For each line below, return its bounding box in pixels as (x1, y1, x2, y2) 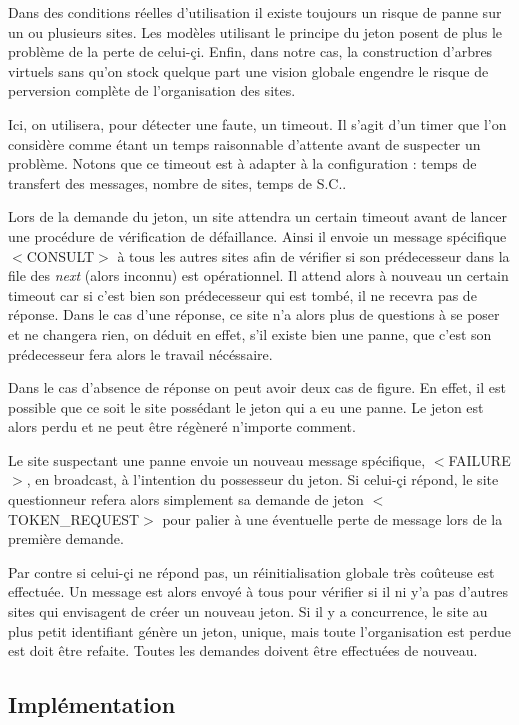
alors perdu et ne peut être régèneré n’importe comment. (8, 416, 356, 437)
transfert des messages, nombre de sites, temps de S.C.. (8, 172, 347, 193)
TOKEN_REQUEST (8, 508, 140, 529)
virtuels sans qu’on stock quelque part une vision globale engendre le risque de (8, 60, 489, 81)
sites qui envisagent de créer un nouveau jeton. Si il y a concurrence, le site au (8, 601, 488, 622)
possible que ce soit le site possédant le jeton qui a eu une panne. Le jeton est (8, 396, 484, 417)
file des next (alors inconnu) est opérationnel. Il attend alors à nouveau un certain (8, 265, 509, 286)
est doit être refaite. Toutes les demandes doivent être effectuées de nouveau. (8, 640, 478, 661)
